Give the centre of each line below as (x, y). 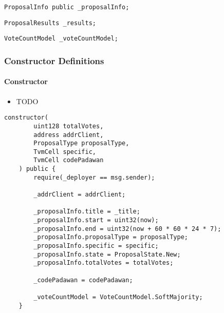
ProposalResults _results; (50, 23)
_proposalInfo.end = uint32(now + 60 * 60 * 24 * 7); (127, 229)
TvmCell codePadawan (69, 160)
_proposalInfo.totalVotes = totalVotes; (104, 263)
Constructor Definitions (54, 60)
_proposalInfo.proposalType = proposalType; (111, 237)
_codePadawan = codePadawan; (83, 280)
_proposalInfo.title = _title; (87, 212)
